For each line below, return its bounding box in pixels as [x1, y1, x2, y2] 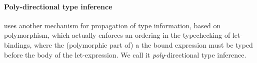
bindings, [4, 39, 32, 50]
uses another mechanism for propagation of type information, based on [4, 20, 221, 30]
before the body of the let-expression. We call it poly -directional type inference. [4, 49, 246, 60]
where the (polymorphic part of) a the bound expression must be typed [33, 39, 253, 50]
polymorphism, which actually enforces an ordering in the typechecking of [4, 30, 230, 40]
